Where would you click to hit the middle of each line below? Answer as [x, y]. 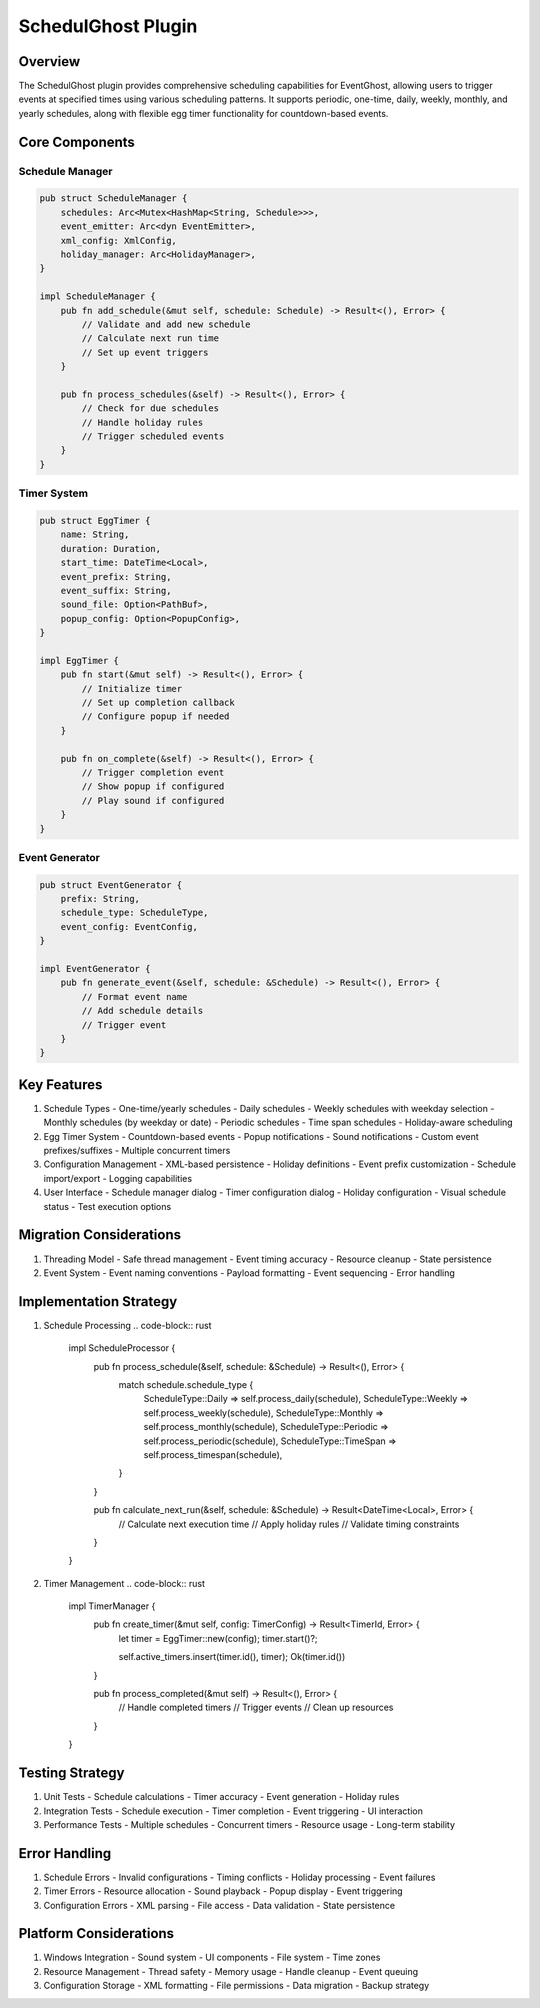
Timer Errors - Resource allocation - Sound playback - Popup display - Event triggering [223, 1891]
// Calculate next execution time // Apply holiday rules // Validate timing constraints [289, 1524]
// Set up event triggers [145, 352]
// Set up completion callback [158, 703]
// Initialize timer [132, 688]
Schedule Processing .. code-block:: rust [127, 1325]
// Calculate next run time [150, 338]
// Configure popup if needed [155, 716]
